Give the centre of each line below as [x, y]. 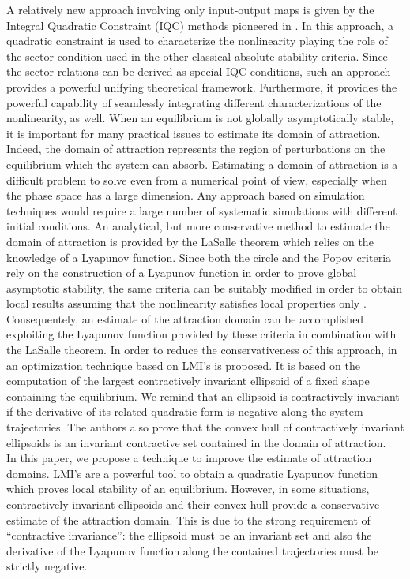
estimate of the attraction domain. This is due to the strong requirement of [188, 519]
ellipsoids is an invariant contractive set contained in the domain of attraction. [196, 442]
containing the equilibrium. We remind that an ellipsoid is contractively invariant [203, 396]
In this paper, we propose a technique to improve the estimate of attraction [189, 458]
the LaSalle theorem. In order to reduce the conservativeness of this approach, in [202, 350]
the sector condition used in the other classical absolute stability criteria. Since [197, 56]
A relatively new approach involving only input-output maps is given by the [190, 9]
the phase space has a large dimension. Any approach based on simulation [186, 195]
